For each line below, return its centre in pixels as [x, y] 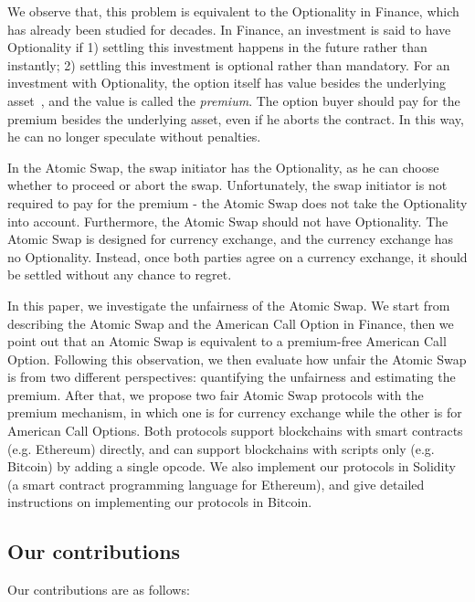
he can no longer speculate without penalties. [134, 137]
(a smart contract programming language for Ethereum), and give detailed [216, 484]
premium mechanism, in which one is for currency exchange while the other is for [235, 412]
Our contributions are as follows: [99, 590]
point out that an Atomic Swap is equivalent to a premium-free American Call [227, 341]
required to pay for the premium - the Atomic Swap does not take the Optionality [237, 202]
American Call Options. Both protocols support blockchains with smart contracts [235, 431]
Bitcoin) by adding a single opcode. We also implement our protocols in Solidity [232, 466]
